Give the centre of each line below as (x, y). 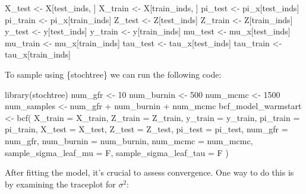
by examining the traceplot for (60, 184)
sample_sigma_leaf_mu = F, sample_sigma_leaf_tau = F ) (117, 152)
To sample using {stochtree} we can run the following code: (113, 74)
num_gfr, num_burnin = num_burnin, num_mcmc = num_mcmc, (129, 140)
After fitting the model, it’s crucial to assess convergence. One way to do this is (149, 172)
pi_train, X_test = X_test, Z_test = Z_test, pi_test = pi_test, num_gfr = (146, 129)
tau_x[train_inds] (38, 54)
